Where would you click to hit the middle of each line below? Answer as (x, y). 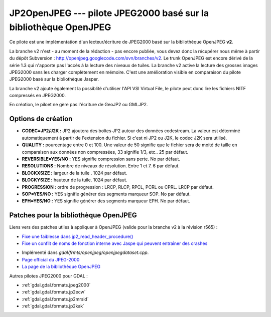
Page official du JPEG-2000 (51, 259)
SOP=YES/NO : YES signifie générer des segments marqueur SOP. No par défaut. (106, 194)
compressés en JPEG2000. (38, 96)
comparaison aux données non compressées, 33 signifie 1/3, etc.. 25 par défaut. (105, 152)
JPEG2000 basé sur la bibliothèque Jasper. (54, 79)
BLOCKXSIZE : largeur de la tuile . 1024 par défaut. (75, 173)
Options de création (41, 119)
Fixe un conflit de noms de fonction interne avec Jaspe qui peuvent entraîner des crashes (115, 243)
